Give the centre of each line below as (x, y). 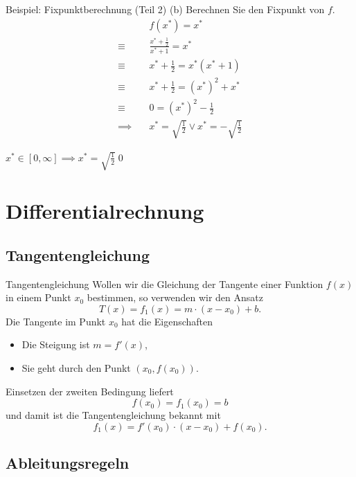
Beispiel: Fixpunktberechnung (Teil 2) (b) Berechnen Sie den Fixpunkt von (165, 9)
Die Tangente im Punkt (56, 321)
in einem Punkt (38, 297)
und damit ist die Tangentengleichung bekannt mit (113, 415)
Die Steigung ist (56, 344)
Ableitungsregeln (68, 463)
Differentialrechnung (105, 211)
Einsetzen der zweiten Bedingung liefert (90, 391)
